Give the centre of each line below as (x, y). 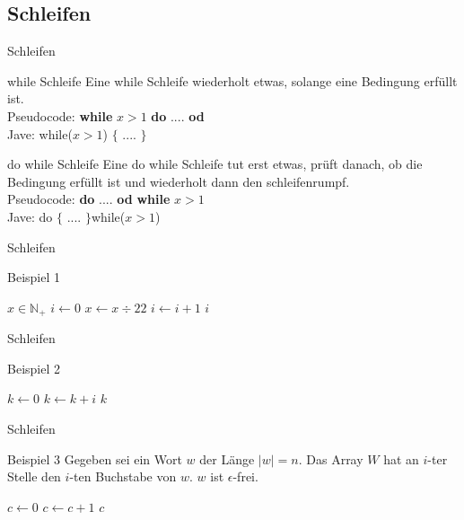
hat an (401, 458)
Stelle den (34, 476)
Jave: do (30, 216)
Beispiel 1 (34, 277)
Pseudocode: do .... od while (89, 199)
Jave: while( (40, 133)
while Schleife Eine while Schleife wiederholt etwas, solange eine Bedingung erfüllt (232, 80)
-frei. (245, 476)
